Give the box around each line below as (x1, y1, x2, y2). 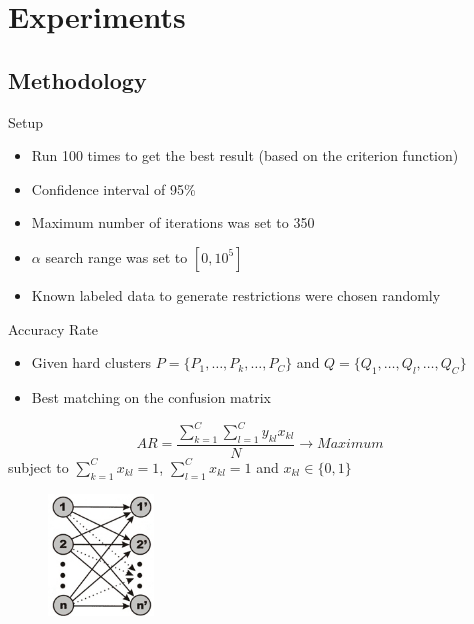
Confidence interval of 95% (31, 178, 196, 199)
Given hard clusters (31, 352, 152, 373)
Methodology (8, 64, 147, 95)
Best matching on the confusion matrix (31, 386, 271, 407)
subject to (8, 456, 69, 477)
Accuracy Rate (8, 318, 99, 339)
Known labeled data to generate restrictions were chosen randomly (31, 284, 441, 305)
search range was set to (45, 246, 188, 267)
